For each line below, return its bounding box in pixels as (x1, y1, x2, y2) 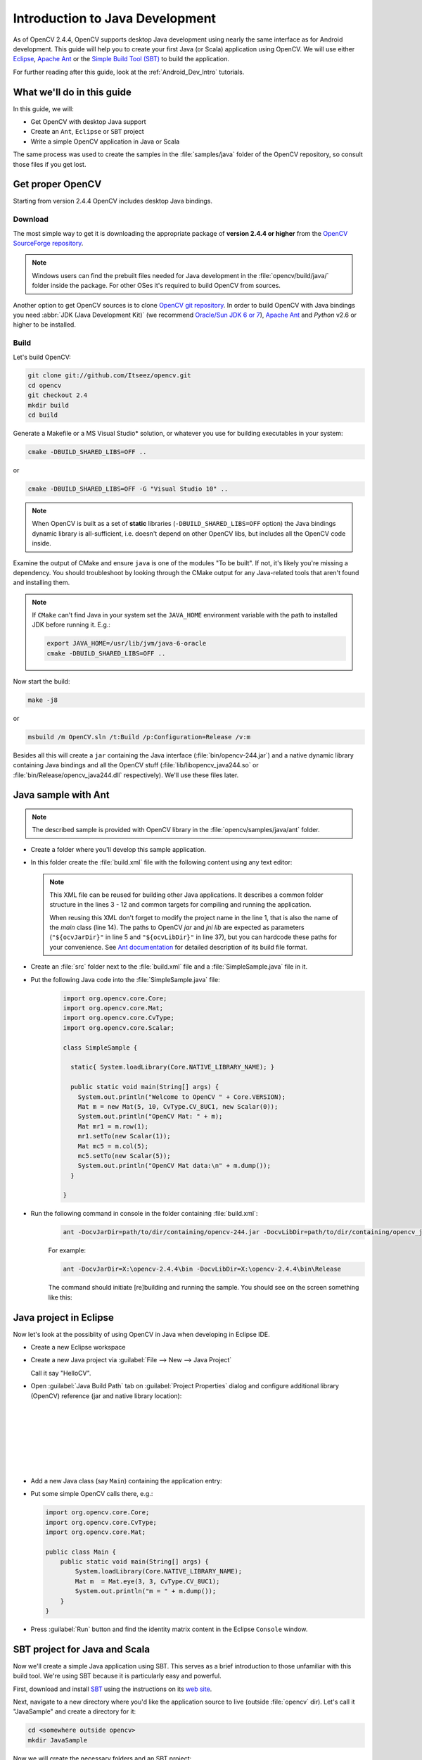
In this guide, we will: (13, 104, 74, 113)
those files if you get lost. (13, 160, 87, 168)
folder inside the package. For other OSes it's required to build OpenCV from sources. (32, 282, 281, 290)
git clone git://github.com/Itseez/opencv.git (27, 372, 191, 379)
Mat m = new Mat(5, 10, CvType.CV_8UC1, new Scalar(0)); (77, 1102, 279, 1110)
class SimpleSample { (63, 1043, 138, 1052)
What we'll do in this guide (13, 86, 132, 98)
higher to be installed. (13, 320, 77, 329)
